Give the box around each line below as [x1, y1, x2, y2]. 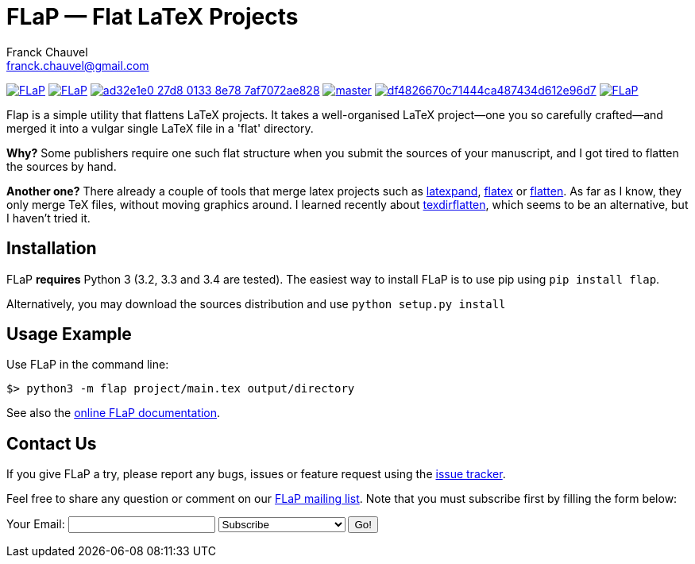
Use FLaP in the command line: [6, 357, 169, 372]
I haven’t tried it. [6, 211, 91, 225]
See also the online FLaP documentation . [6, 406, 221, 420]
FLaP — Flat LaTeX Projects [6, 3, 299, 30]
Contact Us [6, 433, 97, 454]
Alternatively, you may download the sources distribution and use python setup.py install [6, 296, 506, 311]
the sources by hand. [6, 159, 117, 173]
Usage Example [6, 324, 132, 345]
